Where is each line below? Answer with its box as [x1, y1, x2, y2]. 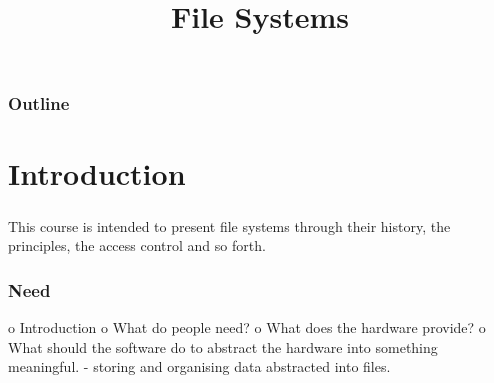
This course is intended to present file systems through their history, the [8, 215, 451, 236]
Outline [8, 91, 70, 116]
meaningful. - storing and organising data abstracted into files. [8, 356, 391, 377]
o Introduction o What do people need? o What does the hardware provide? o [8, 317, 486, 337]
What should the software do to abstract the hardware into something [8, 336, 438, 357]
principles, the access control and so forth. [8, 235, 266, 256]
